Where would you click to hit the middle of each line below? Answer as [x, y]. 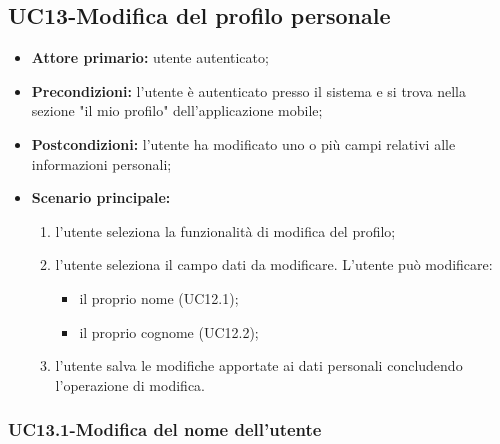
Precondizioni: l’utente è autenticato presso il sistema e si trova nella [249, 90]
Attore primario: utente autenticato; [150, 57]
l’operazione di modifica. [130, 384]
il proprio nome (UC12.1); [159, 297]
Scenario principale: [101, 197]
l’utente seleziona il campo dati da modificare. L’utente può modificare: [274, 264]
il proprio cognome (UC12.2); [169, 331]
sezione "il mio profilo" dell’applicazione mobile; [177, 110]
